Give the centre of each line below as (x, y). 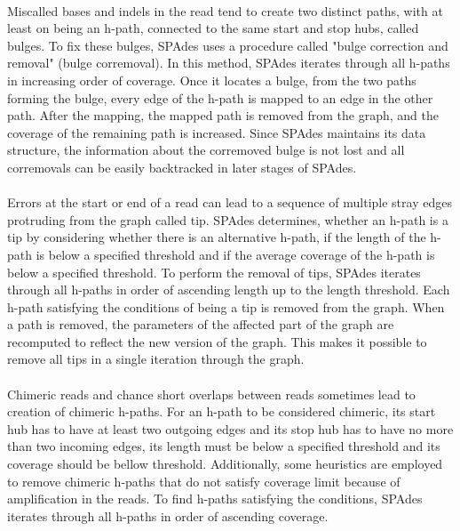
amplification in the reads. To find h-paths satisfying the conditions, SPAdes (215, 499)
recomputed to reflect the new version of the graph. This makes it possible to (217, 341)
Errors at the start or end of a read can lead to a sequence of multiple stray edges (230, 202)
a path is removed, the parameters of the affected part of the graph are (201, 324)
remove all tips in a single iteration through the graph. (156, 359)
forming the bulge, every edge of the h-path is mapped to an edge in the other (220, 97)
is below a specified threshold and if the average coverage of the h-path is (235, 254)
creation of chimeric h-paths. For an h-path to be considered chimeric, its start (222, 411)
